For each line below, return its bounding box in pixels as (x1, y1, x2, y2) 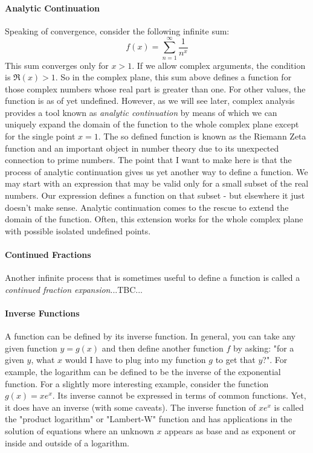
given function (5, 341, 57, 354)
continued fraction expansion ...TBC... (5, 283, 143, 295)
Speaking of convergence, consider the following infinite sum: (5, 24, 230, 37)
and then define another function (102, 341, 224, 354)
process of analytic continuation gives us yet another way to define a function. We (5, 165, 308, 178)
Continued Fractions (5, 248, 91, 261)
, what (31, 353, 55, 366)
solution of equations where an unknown (5, 424, 154, 437)
